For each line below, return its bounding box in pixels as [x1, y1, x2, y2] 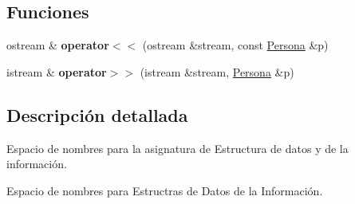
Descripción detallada [6, 102, 188, 127]
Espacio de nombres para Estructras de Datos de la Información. [6, 182, 323, 198]
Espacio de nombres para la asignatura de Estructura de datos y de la [6, 139, 349, 156]
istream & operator [6, 63, 107, 80]
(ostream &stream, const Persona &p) [142, 37, 329, 53]
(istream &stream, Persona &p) [140, 63, 294, 80]
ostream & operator [6, 37, 109, 53]
